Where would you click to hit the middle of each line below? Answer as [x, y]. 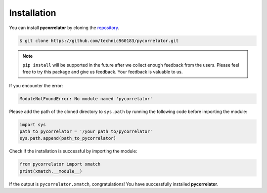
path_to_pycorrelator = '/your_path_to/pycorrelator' [86, 132]
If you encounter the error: [36, 85]
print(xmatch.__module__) [51, 171]
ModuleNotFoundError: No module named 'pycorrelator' [86, 98]
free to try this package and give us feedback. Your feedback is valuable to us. [103, 72]
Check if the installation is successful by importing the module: [73, 151]
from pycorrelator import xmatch [60, 164]
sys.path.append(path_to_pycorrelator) [68, 138]
